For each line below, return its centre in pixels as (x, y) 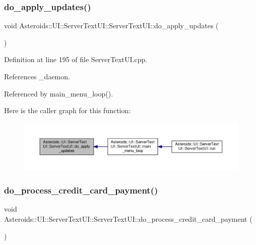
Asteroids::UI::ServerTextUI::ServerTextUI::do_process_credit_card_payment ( (128, 219)
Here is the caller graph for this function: (68, 110)
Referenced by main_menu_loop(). (59, 93)
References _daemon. (37, 76)
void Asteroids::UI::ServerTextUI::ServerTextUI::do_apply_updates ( (111, 26)
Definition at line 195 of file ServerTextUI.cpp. (76, 59)
